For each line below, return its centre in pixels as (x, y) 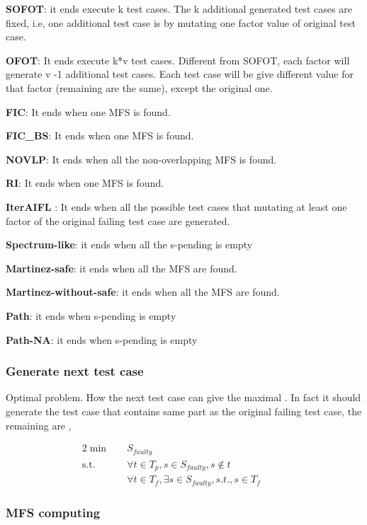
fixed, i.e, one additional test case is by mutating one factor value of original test (181, 22)
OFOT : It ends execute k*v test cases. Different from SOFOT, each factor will (178, 60)
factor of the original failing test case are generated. (118, 220)
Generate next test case (75, 371)
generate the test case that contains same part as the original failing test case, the (184, 411)
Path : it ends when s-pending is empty (91, 315)
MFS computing (53, 513)
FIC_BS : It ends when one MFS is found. (100, 135)
